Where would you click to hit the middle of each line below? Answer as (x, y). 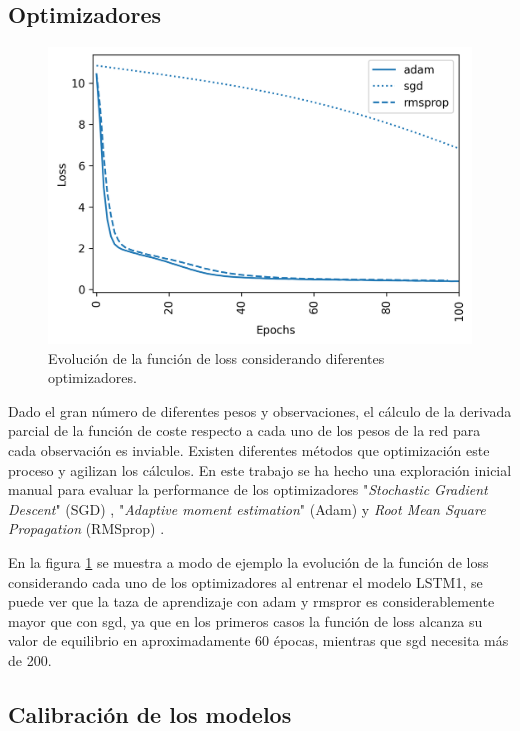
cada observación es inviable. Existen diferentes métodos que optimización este (249, 450)
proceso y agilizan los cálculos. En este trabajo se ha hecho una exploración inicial (260, 469)
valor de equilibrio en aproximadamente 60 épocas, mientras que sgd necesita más (258, 640)
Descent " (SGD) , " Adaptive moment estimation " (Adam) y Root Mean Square (247, 508)
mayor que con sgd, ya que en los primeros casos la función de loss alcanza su (245, 620)
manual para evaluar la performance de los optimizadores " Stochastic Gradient (248, 489)
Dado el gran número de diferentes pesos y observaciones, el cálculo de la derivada (260, 410)
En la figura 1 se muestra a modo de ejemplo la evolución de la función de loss (248, 562)
